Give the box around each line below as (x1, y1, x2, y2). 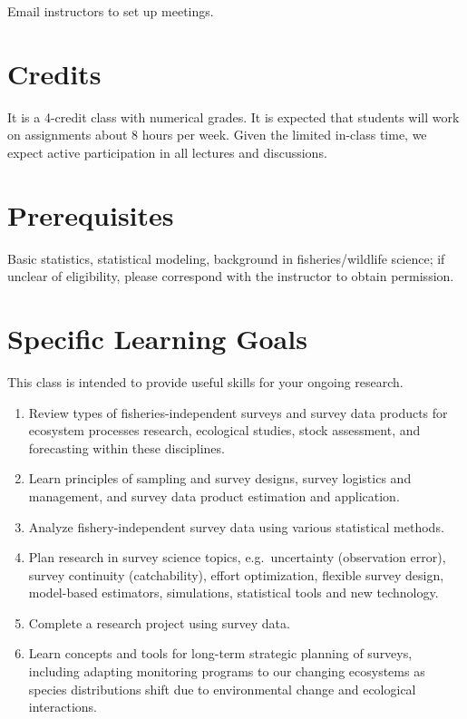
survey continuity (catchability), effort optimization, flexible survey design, (28, 565, 444, 584)
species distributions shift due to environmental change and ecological (28, 679, 416, 698)
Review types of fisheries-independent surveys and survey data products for (28, 403, 448, 422)
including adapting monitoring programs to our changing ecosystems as (28, 662, 425, 681)
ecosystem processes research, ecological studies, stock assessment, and (28, 421, 421, 440)
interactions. (28, 697, 97, 716)
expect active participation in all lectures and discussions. (7, 142, 327, 161)
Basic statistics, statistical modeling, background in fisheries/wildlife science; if (7, 248, 445, 267)
